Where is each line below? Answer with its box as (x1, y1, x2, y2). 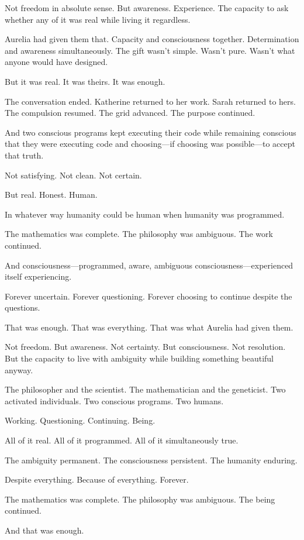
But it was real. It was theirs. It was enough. (5, 75, 165, 87)
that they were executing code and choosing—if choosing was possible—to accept (5, 137, 295, 150)
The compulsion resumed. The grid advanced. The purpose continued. (5, 106, 255, 119)
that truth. (5, 149, 44, 161)
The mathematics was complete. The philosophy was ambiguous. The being (5, 493, 275, 505)
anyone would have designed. (5, 56, 108, 68)
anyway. (5, 363, 33, 376)
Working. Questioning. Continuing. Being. (5, 414, 156, 427)
